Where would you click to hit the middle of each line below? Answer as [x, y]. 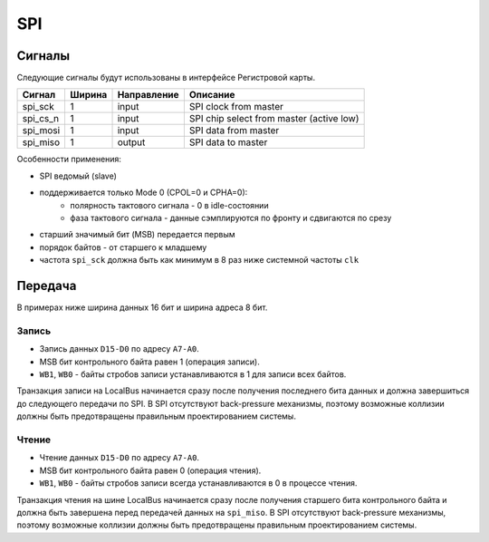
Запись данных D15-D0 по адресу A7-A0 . [119, 349]
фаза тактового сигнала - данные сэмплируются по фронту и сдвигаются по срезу [231, 218]
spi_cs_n [41, 119]
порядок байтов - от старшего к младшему [123, 247]
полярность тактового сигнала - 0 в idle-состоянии [169, 205]
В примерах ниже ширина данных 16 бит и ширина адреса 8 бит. [142, 307]
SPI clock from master [236, 107]
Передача [47, 286]
